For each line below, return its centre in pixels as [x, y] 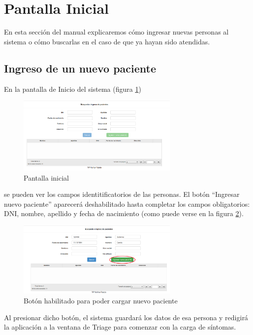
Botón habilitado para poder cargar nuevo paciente [101, 301]
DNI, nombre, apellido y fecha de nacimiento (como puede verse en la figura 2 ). [124, 213]
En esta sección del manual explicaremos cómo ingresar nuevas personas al [116, 32]
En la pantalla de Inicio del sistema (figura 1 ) [73, 89]
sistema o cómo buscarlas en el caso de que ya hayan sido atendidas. [107, 41]
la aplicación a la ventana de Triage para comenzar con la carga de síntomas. [120, 327]
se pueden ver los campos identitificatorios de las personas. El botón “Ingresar [122, 194]
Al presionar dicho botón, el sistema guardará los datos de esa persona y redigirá [126, 317]
